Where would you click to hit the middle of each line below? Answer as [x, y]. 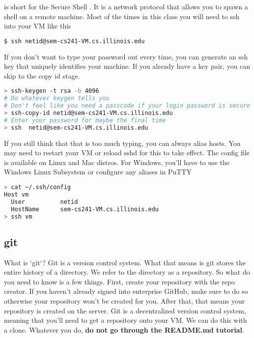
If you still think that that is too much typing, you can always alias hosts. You [122, 143]
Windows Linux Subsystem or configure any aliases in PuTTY [98, 172]
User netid [44, 202]
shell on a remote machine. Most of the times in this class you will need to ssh [122, 16]
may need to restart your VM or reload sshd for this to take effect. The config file [127, 153]
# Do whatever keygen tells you [57, 99]
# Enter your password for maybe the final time [85, 120]
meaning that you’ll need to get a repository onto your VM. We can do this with [126, 320]
